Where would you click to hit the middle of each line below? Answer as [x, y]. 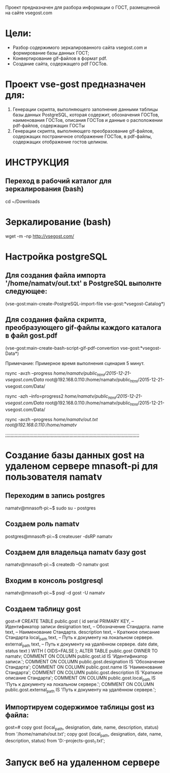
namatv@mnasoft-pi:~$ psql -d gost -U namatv [55, 593]
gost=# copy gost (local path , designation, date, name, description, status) [82, 728]
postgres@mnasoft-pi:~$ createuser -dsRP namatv [59, 536]
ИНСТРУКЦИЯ [37, 162]
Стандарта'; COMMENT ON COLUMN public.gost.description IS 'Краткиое [84, 672]
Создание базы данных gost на [75, 455]
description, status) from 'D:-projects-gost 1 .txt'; [55, 741]
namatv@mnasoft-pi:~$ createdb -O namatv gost [57, 564]
